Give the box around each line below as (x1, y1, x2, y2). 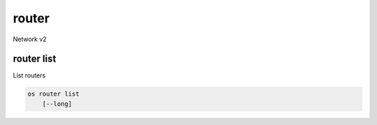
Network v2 (13, 35, 47, 43)
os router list (27, 90, 80, 98)
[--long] (42, 100, 73, 108)
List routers (13, 71, 46, 80)
